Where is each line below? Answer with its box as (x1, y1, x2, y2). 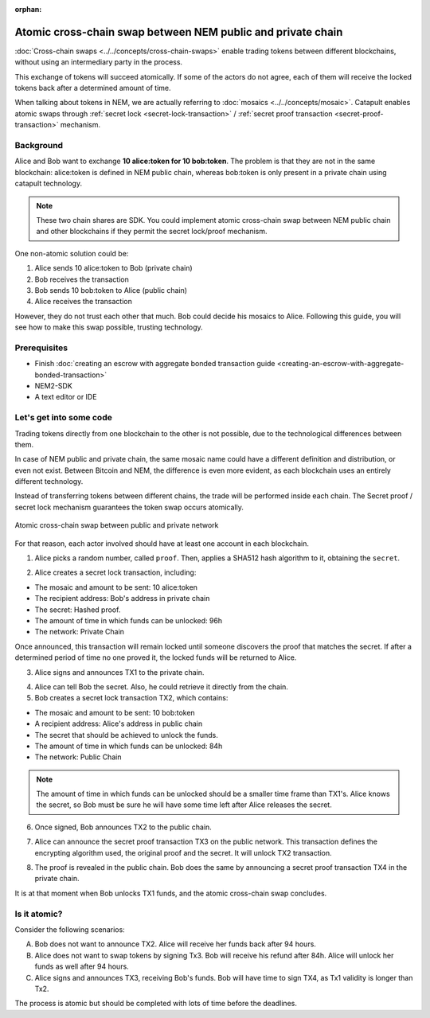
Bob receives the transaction (34, 275, 129, 284)
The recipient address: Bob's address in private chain (34, 594, 210, 603)
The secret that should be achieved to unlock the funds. (34, 730, 218, 739)
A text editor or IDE (34, 392, 97, 402)
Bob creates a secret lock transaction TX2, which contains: (34, 693, 229, 703)
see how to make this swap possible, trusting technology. (14, 322, 203, 332)
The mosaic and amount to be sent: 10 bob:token (34, 708, 195, 717)
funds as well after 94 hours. (34, 961, 129, 971)
